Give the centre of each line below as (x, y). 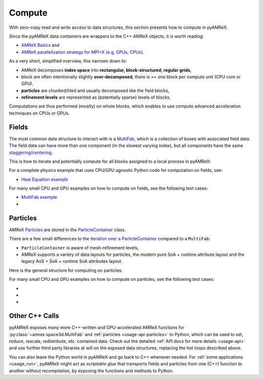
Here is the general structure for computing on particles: (66, 270)
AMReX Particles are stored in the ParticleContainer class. (67, 230)
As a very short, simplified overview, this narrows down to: (68, 61)
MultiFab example (39, 197)
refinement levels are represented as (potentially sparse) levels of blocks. (96, 97)
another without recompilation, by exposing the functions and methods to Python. (91, 371)
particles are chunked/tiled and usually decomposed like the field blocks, (95, 90)
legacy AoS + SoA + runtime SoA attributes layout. (72, 261)
